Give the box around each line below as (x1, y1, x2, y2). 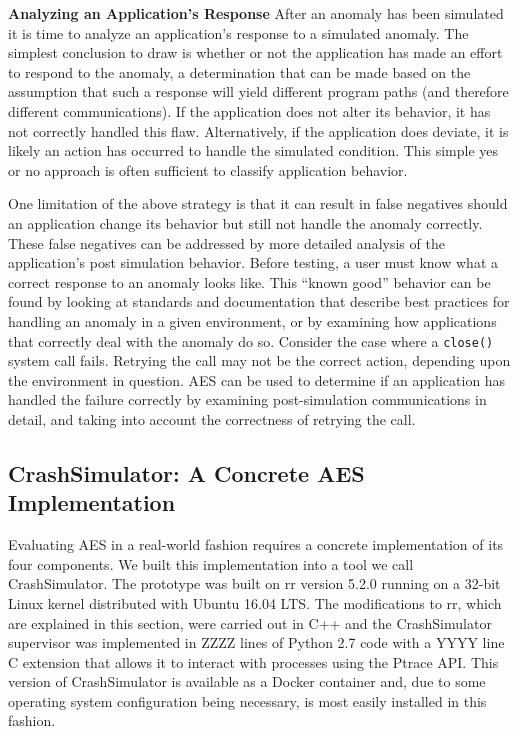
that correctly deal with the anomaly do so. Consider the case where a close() (8, 330, 494, 351)
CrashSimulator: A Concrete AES (8, 457, 365, 488)
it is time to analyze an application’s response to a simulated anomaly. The (8, 22, 469, 43)
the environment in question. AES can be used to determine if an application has (8, 369, 506, 390)
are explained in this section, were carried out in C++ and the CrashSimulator (8, 612, 492, 633)
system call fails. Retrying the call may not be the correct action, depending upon (8, 350, 511, 371)
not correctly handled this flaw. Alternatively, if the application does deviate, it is (8, 120, 509, 141)
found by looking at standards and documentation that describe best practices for (8, 291, 510, 312)
